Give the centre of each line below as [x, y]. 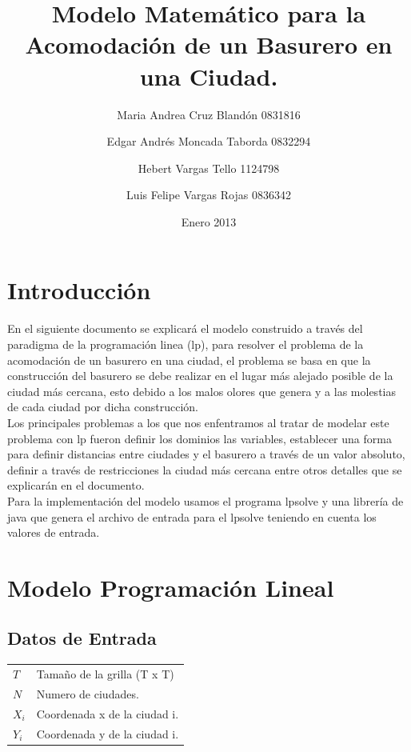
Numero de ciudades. [88, 693]
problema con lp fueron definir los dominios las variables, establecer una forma [200, 438]
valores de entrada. [54, 532]
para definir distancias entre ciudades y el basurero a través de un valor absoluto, [206, 454]
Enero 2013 [209, 221]
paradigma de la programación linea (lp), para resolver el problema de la [186, 344]
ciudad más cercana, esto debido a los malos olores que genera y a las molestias [202, 391]
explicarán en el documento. [76, 485]
